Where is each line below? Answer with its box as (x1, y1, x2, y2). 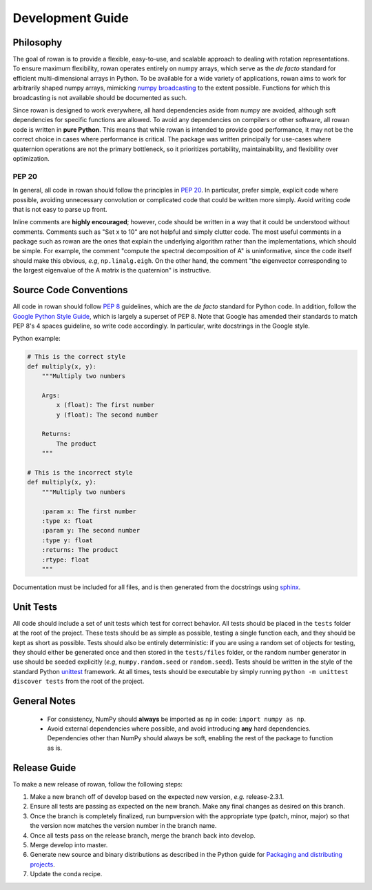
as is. (47, 744, 63, 752)
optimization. (12, 154, 50, 162)
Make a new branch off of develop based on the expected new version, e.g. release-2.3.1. (30, 793, 285, 800)
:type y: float (41, 536, 93, 544)
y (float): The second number (56, 411, 158, 419)
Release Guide (12, 762, 76, 773)
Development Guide (12, 10, 129, 26)
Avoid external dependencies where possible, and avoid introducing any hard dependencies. (47, 724, 311, 733)
